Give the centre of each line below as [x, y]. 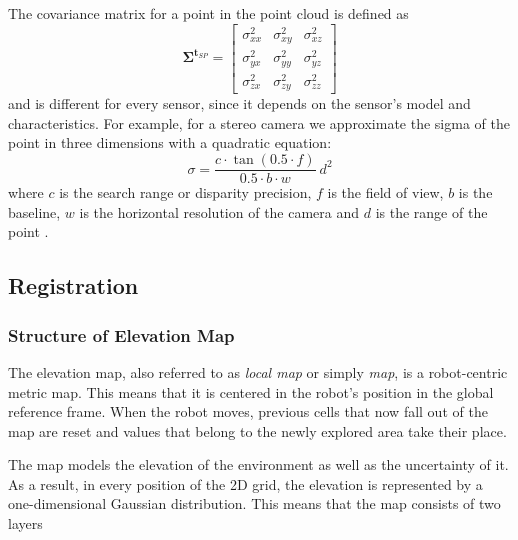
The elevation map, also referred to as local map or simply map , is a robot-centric [258, 371]
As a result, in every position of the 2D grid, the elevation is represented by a [245, 483]
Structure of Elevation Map [121, 334]
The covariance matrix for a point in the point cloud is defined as [208, 13]
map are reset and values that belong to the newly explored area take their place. [257, 430]
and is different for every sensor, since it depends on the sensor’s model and [239, 103]
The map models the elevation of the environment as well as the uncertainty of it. [258, 464]
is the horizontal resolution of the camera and [219, 211]
